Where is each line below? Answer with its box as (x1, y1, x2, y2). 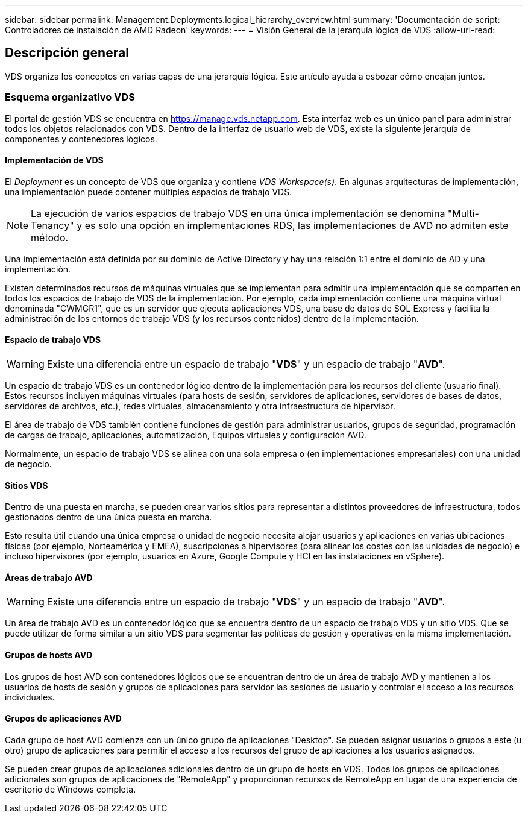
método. (31, 231, 69, 244)
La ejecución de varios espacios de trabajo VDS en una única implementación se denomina (31, 207, 445, 219)
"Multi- (447, 207, 479, 219)
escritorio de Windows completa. (5, 784, 136, 794)
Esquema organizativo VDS (5, 91, 135, 104)
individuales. (5, 691, 55, 702)
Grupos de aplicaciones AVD (5, 713, 122, 724)
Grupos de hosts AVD (5, 650, 93, 661)
